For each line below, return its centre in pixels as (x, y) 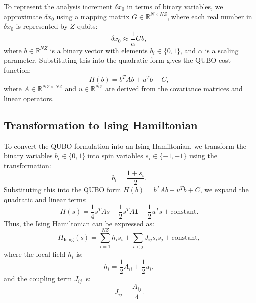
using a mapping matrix (93, 16)
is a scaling (222, 50)
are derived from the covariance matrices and (174, 88)
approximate (23, 16)
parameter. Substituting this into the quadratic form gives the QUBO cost (118, 60)
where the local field (35, 254)
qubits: (87, 26)
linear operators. (29, 98)
